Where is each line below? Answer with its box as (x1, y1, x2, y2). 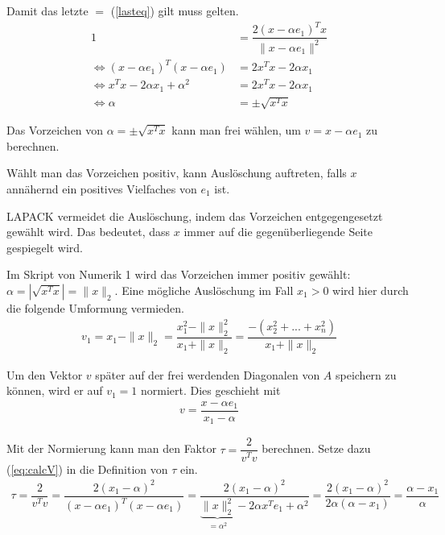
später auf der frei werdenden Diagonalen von (95, 366, 320, 383)
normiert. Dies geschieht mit (140, 382, 281, 399)
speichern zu (335, 366, 397, 383)
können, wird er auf (6, 382, 103, 399)
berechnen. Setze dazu (262, 440, 371, 457)
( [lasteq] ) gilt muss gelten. (110, 2, 239, 19)
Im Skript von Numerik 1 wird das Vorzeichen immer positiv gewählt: (6, 266, 351, 283)
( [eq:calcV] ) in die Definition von (6, 460, 168, 477)
